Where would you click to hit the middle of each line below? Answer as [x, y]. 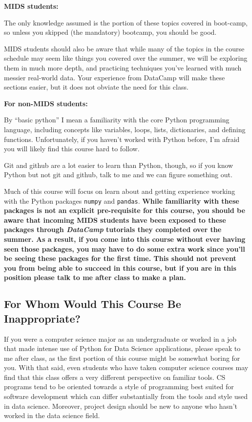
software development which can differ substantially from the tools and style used [126, 396]
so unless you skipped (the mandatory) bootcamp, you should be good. [110, 32]
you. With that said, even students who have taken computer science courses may [126, 367]
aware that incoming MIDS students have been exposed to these [115, 220]
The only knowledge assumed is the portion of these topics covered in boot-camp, [126, 22]
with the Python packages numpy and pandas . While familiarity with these [122, 200]
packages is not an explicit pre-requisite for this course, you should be [125, 210]
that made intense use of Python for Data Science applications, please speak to [122, 348]
